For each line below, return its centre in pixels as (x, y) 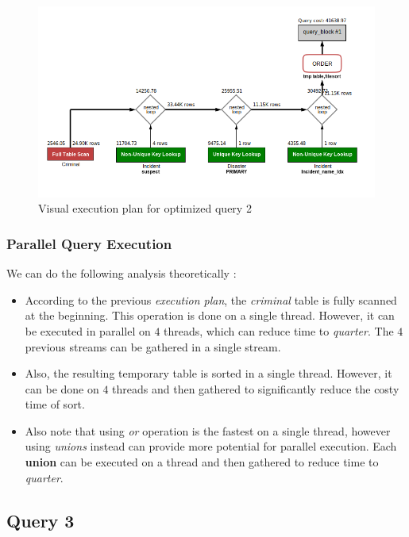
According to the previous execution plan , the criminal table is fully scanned (211, 299)
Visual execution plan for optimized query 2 (145, 208)
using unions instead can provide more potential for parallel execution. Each (211, 446)
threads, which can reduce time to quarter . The (279, 330)
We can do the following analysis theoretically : (122, 273)
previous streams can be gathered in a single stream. (153, 346)
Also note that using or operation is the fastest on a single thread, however (208, 430)
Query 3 (41, 520)
